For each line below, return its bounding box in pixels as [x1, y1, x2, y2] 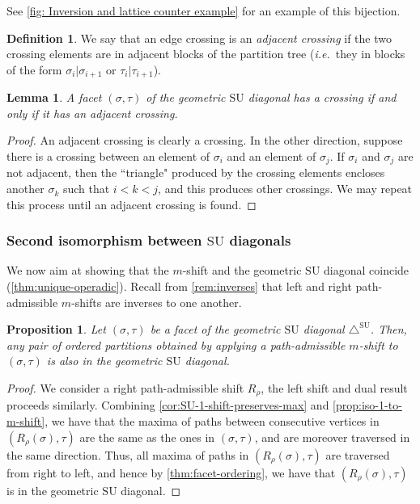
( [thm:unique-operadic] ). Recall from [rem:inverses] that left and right [6, 278, 352, 295]
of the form [6, 61, 62, 78]
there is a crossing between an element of [6, 148, 210, 165]
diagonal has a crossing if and [248, 89, 397, 106]
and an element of [227, 148, 316, 165]
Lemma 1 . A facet [6, 89, 102, 106]
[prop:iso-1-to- [333, 397, 402, 414]
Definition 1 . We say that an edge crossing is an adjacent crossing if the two [6, 29, 392, 46]
